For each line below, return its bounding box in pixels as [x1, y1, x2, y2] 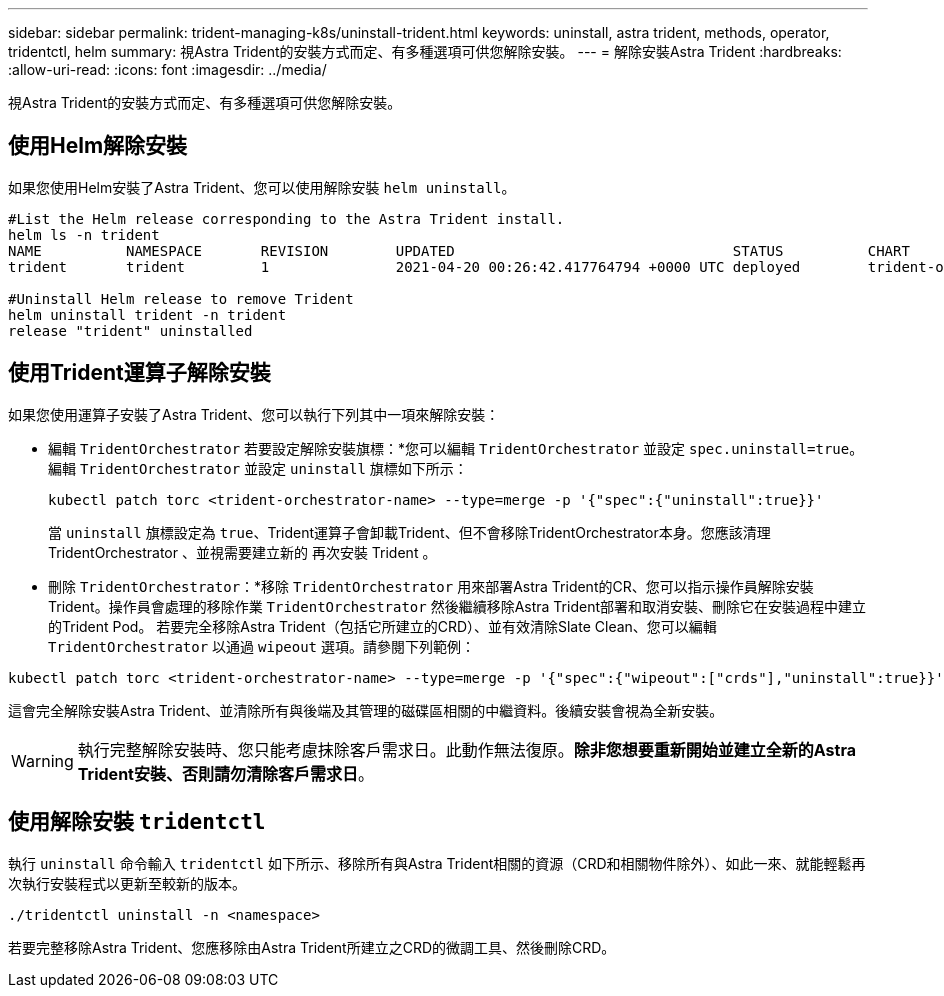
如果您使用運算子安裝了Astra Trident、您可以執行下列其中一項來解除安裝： [8, 405, 500, 423]
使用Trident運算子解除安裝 [8, 360, 271, 386]
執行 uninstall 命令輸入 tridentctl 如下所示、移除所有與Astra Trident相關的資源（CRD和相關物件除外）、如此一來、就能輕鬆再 [8, 854, 866, 872]
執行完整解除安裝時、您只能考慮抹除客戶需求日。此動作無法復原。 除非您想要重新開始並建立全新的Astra [77, 739, 857, 760]
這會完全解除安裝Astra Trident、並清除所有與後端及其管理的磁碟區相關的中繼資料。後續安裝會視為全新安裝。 [8, 701, 724, 719]
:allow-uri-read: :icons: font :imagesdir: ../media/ [8, 61, 327, 78]
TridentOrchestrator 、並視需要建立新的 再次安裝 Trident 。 [48, 543, 437, 561]
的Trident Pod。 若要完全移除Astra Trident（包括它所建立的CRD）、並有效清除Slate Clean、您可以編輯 [48, 617, 717, 635]
